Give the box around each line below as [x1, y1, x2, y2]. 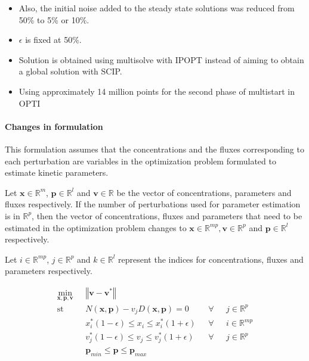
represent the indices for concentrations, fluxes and [118, 253, 304, 265]
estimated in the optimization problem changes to [5, 221, 187, 234]
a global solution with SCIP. [18, 65, 122, 77]
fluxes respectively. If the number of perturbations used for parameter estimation [5, 198, 301, 210]
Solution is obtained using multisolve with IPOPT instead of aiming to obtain [18, 53, 304, 66]
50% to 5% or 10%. [18, 13, 89, 26]
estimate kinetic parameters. [5, 166, 109, 179]
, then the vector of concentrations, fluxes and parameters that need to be [32, 209, 302, 222]
